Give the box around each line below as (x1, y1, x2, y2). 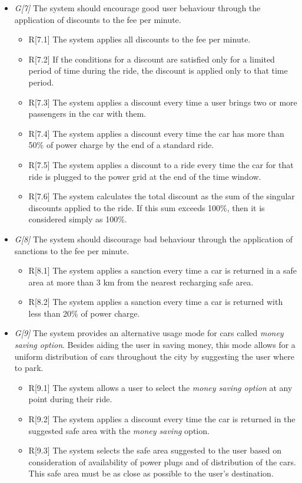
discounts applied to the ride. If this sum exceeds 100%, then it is (28, 201, 265, 213)
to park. (14, 362, 44, 374)
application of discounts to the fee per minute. (14, 13, 181, 25)
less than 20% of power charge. (28, 307, 140, 319)
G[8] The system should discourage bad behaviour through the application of (14, 232, 293, 245)
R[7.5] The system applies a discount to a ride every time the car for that (28, 158, 294, 170)
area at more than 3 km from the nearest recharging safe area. (28, 275, 254, 288)
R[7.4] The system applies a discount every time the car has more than (28, 127, 284, 139)
